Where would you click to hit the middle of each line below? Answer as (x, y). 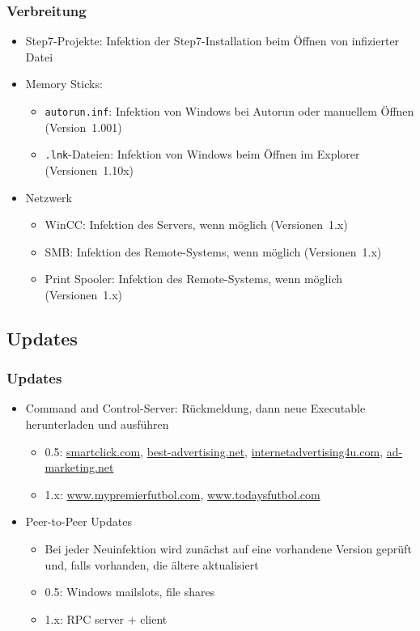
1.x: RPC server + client (106, 618)
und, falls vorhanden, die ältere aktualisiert (152, 564)
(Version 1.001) (83, 127)
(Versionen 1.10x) (89, 169)
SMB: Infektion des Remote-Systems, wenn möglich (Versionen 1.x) (213, 251)
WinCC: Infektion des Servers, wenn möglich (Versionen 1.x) (196, 224)
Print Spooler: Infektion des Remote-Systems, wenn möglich (194, 279)
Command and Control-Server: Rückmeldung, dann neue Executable (195, 408)
